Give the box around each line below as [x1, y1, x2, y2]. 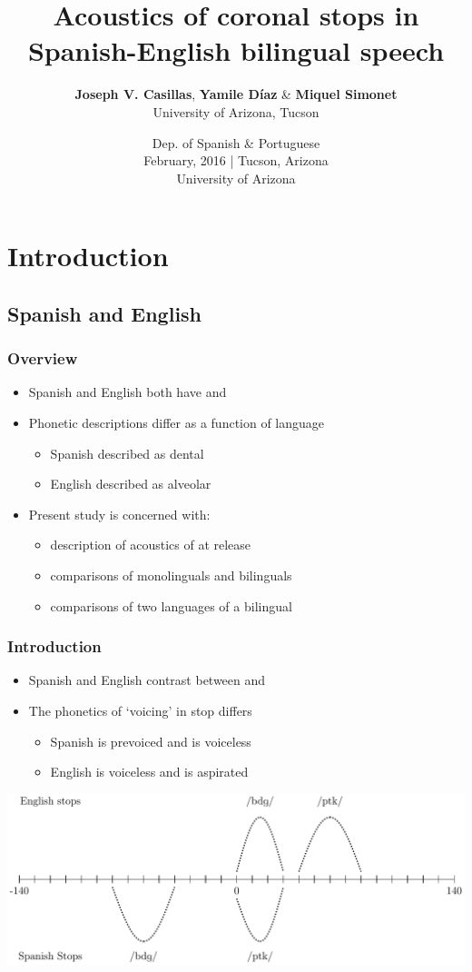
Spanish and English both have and [28, 382, 227, 402]
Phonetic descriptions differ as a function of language [28, 413, 325, 432]
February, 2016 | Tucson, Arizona [143, 151, 329, 170]
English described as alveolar [50, 474, 211, 493]
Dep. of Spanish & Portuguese [152, 133, 320, 152]
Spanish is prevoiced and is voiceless [50, 731, 251, 750]
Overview [7, 347, 78, 370]
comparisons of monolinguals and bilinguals [50, 566, 292, 585]
